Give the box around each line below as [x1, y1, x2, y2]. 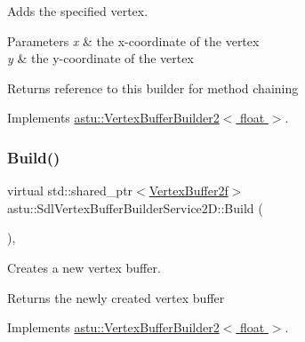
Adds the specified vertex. [7, 2, 148, 20]
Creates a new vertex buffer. [7, 258, 161, 276]
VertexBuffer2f [148, 181, 229, 200]
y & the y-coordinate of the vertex [7, 49, 194, 68]
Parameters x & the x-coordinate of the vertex [7, 31, 260, 50]
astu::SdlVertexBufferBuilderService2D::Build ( [7, 198, 263, 217]
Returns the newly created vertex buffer [7, 288, 225, 306]
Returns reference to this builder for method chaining [7, 78, 299, 97]
